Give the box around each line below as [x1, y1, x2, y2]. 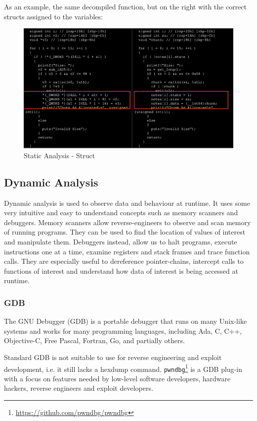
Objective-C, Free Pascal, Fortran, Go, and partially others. [4, 335, 185, 346]
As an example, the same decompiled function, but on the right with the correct [4, 1, 247, 11]
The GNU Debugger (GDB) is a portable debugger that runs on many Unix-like [4, 316, 247, 326]
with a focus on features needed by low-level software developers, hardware [4, 373, 231, 383]
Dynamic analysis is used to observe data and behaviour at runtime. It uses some [4, 197, 250, 208]
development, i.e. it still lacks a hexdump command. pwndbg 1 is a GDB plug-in [4, 362, 242, 374]
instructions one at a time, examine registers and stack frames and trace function [4, 246, 250, 256]
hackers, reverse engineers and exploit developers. [4, 383, 153, 393]
